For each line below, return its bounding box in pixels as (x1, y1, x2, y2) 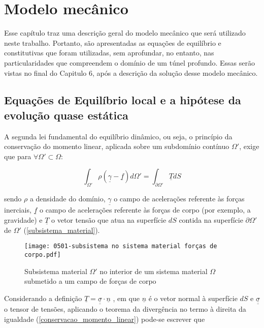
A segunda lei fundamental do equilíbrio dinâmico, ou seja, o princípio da (4, 131, 233, 141)
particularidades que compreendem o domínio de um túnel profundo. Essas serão (4, 57, 255, 68)
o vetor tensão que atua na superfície (51, 215, 167, 225)
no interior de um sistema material (100, 265, 208, 276)
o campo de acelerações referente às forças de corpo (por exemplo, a (39, 204, 251, 215)
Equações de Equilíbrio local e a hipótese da (4, 92, 241, 108)
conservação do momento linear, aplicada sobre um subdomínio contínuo (4, 141, 229, 152)
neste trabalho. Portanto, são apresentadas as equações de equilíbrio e (4, 37, 221, 48)
